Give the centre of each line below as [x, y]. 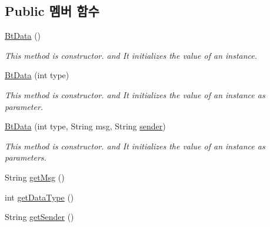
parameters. [26, 157]
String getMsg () [35, 177]
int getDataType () [39, 197]
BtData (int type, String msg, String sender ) [85, 126]
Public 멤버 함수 [52, 11]
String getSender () [39, 217]
